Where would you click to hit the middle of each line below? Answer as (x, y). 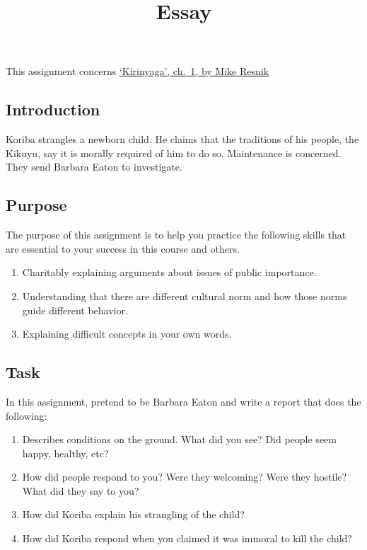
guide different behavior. (75, 310)
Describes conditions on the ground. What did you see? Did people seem (179, 439)
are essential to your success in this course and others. (123, 248)
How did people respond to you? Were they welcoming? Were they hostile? (185, 477)
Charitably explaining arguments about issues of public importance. (169, 272)
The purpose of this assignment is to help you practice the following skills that (176, 235)
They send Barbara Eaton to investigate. (94, 167)
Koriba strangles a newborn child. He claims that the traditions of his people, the (182, 139)
